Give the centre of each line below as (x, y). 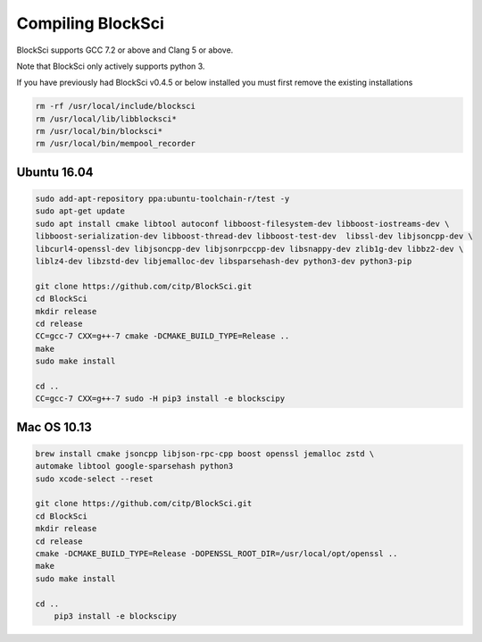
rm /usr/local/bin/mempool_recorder (116, 144)
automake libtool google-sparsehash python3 (134, 466)
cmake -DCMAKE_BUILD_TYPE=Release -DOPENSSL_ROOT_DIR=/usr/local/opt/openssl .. (216, 554)
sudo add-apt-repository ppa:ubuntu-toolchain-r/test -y (162, 199)
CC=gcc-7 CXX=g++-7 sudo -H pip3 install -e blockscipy (160, 399)
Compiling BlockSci (91, 23)
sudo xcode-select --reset (94, 479)
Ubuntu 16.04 (55, 172)
